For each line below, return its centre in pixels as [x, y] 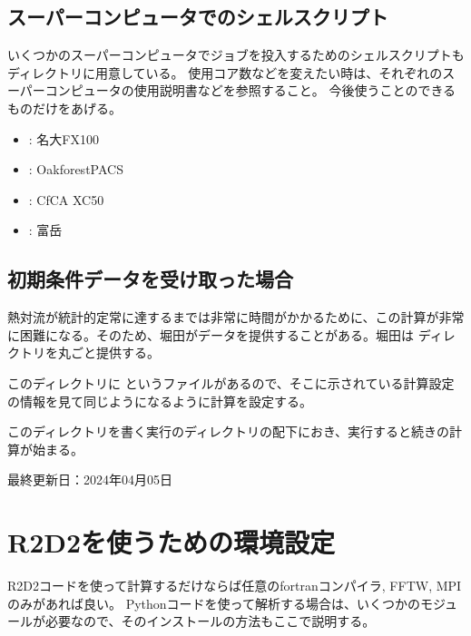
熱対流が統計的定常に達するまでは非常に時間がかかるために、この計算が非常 [236, 317]
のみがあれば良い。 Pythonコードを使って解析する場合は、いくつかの [214, 603]
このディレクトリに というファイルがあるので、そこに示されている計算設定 [231, 382]
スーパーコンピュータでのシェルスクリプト [198, 17]
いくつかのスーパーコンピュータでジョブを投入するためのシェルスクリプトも [236, 55]
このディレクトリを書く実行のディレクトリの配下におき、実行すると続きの [229, 431]
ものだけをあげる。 [64, 108]
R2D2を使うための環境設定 [172, 542]
